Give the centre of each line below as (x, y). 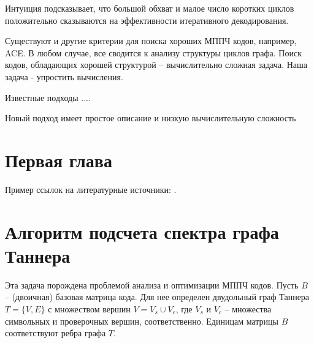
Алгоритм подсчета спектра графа (142, 231)
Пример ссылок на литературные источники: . (91, 189)
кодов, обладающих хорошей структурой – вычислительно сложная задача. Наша (156, 65)
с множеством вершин (89, 308)
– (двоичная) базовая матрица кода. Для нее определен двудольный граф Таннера (157, 297)
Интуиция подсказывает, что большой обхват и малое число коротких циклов (150, 8)
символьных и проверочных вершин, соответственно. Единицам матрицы (142, 321)
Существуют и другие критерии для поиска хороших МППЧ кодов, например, (151, 41)
